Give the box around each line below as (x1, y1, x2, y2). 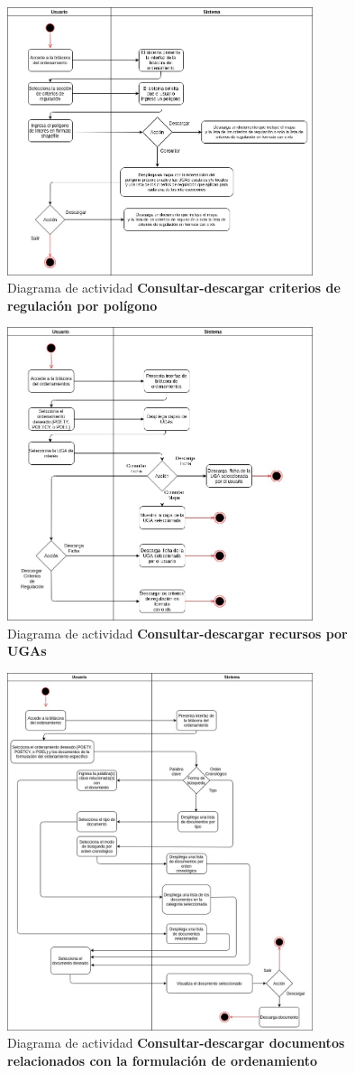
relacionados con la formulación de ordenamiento (7, 1050, 317, 1069)
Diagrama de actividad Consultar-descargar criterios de (7, 278, 341, 297)
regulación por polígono (7, 295, 158, 314)
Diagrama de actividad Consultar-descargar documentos (7, 1033, 345, 1052)
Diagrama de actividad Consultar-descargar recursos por (7, 623, 348, 642)
